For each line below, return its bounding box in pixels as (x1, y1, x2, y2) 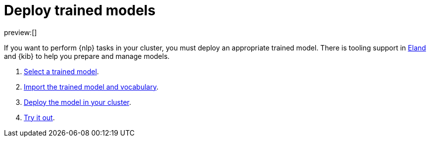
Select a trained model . (24, 67, 99, 76)
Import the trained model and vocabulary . (24, 82, 159, 91)
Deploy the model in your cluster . (24, 97, 132, 106)
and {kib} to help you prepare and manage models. (4, 51, 170, 60)
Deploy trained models (4, 2, 156, 19)
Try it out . (24, 113, 55, 122)
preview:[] (4, 28, 37, 37)
